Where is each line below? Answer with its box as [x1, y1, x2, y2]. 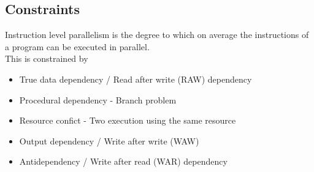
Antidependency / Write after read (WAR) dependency [19, 155, 228, 168]
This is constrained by [5, 52, 88, 65]
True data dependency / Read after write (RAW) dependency [19, 72, 252, 85]
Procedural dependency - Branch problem [19, 93, 177, 106]
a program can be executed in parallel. [5, 40, 150, 53]
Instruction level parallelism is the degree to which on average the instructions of [5, 28, 309, 41]
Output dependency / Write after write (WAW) [19, 134, 199, 147]
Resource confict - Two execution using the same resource [19, 114, 236, 127]
